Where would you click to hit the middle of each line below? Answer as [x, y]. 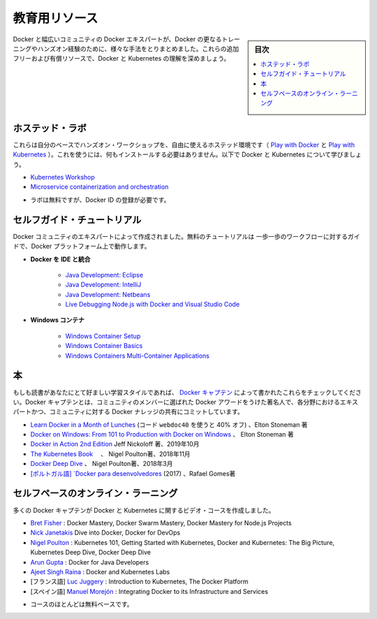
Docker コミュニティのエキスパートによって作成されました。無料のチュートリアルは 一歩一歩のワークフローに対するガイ [186, 236]
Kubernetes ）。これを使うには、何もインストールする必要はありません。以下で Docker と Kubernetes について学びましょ [187, 154]
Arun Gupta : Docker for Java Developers [90, 562]
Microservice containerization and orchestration [99, 187]
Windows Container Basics [104, 346]
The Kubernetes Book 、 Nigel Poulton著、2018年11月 [111, 453]
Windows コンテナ [58, 320]
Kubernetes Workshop [63, 177]
